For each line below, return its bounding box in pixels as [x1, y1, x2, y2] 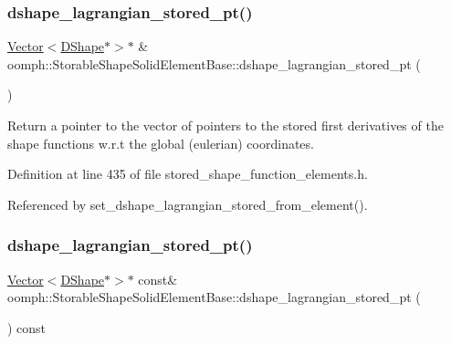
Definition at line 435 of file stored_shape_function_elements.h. [7, 164, 368, 183]
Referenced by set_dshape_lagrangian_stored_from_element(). [7, 194, 368, 214]
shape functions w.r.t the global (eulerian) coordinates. [7, 133, 314, 152]
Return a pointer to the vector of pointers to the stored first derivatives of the [7, 116, 444, 134]
